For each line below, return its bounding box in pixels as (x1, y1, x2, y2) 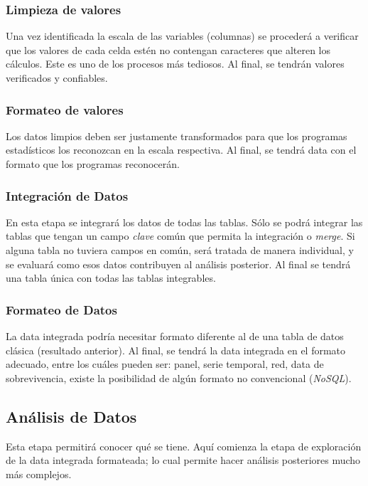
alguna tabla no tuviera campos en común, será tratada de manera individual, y (6, 243, 354, 257)
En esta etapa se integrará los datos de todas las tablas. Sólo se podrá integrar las (6, 214, 363, 229)
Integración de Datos (6, 186, 129, 204)
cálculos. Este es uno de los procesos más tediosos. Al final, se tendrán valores (6, 56, 345, 71)
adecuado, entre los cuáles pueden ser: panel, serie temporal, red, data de (6, 356, 324, 371)
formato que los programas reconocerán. (6, 157, 180, 171)
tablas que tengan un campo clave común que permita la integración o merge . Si (6, 228, 355, 243)
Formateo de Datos (6, 300, 117, 318)
